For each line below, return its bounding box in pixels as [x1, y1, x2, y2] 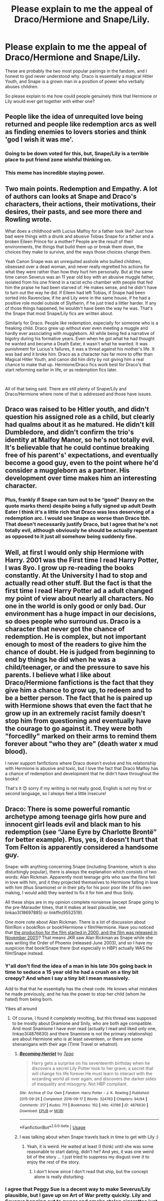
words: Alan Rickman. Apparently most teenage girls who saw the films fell [5, 874, 155, 880]
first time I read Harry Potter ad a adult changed [5, 586, 153, 595]
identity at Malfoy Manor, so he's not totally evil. [5, 436, 155, 444]
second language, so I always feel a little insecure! [5, 791, 106, 796]
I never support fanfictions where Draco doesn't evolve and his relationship [5, 760, 157, 766]
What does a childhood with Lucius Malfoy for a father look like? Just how [5, 228, 154, 234]
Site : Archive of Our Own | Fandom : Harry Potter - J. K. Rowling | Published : [19, 1091, 150, 1096]
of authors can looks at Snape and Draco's [5, 192, 137, 200]
